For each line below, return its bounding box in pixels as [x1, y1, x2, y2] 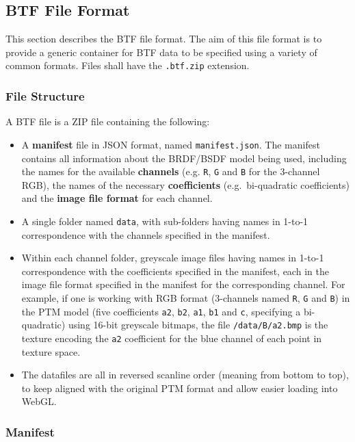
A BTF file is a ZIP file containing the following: [5, 114, 210, 129]
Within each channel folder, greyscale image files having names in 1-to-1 [21, 250, 324, 265]
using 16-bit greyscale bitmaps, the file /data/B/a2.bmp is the [68, 317, 328, 332]
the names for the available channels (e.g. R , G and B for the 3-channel [21, 164, 320, 179]
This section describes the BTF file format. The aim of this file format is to [5, 31, 322, 46]
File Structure [5, 87, 85, 104]
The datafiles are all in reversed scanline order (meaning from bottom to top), [21, 367, 349, 382]
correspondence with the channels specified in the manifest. [21, 227, 270, 242]
